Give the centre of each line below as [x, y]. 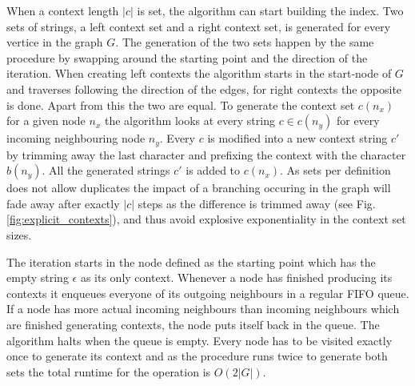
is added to [213, 170]
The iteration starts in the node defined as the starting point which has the [191, 261]
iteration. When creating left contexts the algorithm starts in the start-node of [199, 73]
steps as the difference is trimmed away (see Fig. [257, 203]
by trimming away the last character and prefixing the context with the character [206, 154]
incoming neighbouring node [76, 138]
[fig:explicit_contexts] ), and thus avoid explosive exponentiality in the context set [206, 219]
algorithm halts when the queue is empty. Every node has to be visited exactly [200, 340]
